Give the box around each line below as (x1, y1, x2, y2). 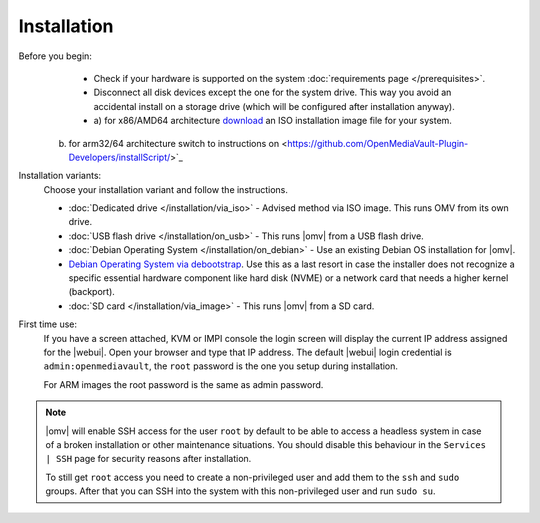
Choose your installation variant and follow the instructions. (43, 183, 289, 195)
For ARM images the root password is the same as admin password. (43, 378, 324, 390)
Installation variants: (18, 170, 102, 182)
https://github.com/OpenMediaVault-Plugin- (286, 137, 469, 149)
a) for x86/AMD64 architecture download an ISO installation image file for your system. (93, 115, 452, 127)
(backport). (68, 286, 115, 298)
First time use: (18, 318, 78, 330)
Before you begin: (18, 50, 92, 62)
